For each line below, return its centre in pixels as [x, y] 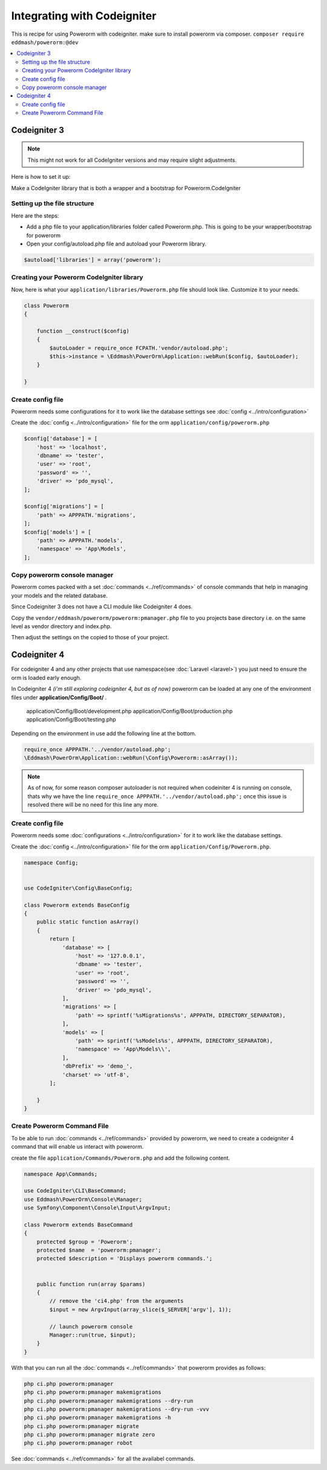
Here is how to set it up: [41, 177]
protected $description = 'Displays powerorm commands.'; [124, 1259]
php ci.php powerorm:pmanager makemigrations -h [97, 1418]
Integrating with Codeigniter [84, 16]
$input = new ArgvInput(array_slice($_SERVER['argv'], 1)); [140, 1309]
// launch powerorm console [91, 1326]
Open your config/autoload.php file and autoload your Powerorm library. [116, 244]
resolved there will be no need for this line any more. [93, 805]
